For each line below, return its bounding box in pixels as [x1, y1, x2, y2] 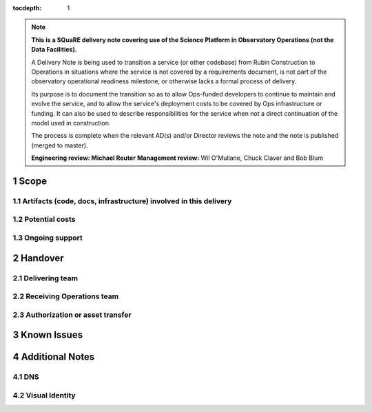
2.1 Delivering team [12, 273, 79, 282]
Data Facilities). [31, 45, 77, 54]
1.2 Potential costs [12, 214, 76, 224]
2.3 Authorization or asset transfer [12, 310, 132, 320]
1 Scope [12, 175, 48, 187]
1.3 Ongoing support [12, 233, 83, 243]
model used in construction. [31, 119, 111, 127]
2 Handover [12, 252, 65, 264]
